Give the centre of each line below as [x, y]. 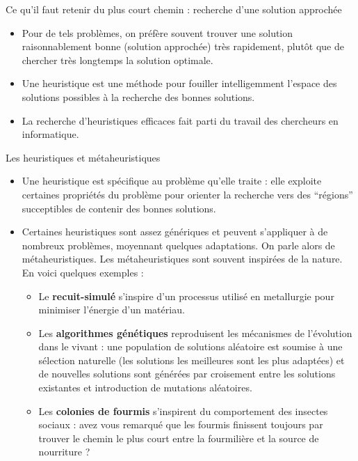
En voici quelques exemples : [83, 272]
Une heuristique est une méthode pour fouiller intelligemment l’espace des [179, 83]
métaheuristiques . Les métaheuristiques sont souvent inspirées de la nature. [182, 259]
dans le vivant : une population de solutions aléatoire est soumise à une [190, 346]
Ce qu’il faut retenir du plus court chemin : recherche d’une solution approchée [174, 9]
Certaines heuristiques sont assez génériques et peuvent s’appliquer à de [175, 232]
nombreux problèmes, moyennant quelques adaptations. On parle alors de [178, 245]
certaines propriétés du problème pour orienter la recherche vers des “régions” [187, 194]
